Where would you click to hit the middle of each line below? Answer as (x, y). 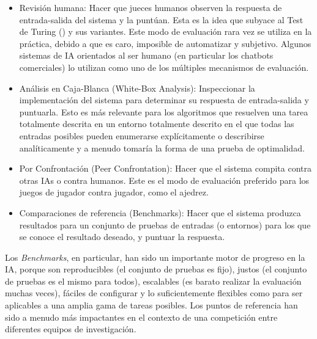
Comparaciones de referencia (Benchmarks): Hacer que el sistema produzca (160, 212)
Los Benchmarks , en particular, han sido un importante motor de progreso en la (155, 257)
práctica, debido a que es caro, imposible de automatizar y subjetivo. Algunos (165, 43)
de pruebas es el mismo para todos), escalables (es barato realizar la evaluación (153, 281)
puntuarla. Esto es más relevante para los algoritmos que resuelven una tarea (164, 111)
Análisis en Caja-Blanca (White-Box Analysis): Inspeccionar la (137, 88)
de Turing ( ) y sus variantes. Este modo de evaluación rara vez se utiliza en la (166, 31)
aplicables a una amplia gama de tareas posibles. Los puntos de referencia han (151, 305)
